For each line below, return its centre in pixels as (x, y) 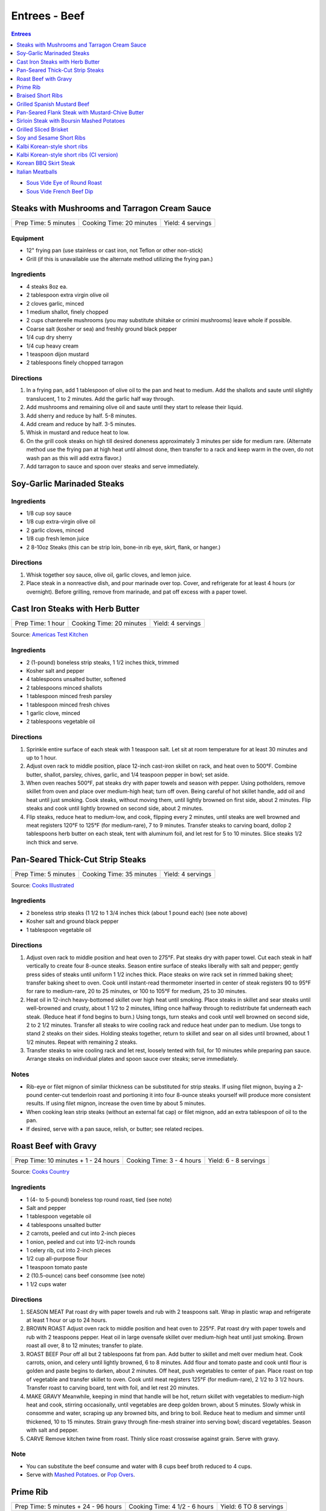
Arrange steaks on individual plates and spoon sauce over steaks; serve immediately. (132, 1059)
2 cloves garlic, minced (55, 303)
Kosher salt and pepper (55, 671)
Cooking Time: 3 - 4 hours (164, 1160)
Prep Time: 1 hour (40, 624)
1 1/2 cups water (46, 1284)
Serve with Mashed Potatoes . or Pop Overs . (81, 1475)
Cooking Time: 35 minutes (120, 874)
